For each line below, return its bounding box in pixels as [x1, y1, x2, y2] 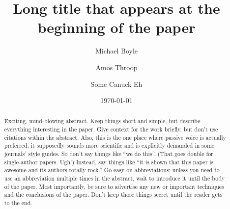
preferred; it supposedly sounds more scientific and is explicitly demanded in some [4, 141, 215, 150]
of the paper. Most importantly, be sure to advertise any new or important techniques [4, 182, 224, 190]
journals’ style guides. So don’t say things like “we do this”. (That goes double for [4, 150, 213, 158]
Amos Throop [95, 62, 138, 72]
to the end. [4, 199, 32, 207]
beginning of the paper [37, 17, 196, 37]
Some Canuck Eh [90, 78, 143, 89]
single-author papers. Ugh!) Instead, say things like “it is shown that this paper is [4, 157, 214, 166]
